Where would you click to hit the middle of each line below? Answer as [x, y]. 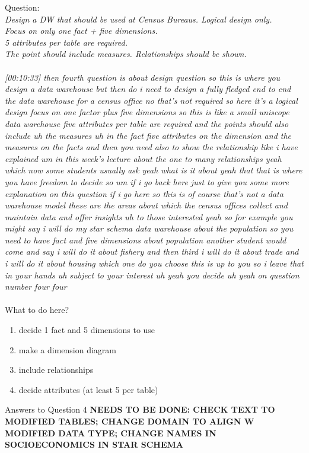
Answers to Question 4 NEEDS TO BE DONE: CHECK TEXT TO [140, 409]
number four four [36, 286]
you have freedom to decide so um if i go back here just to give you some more [147, 181]
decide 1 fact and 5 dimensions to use [87, 330]
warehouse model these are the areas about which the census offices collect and [146, 205]
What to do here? [37, 310]
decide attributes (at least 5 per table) [88, 389]
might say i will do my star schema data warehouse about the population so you [149, 228]
